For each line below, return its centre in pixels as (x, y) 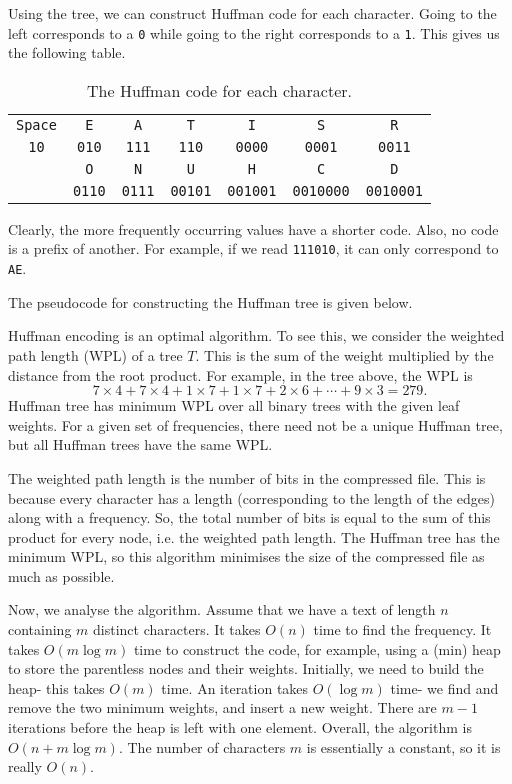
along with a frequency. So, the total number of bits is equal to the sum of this (249, 517)
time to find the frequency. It (402, 629)
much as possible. (61, 575)
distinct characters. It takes (177, 629)
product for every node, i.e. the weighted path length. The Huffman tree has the (254, 536)
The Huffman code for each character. (220, 90)
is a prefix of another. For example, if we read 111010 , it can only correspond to (253, 248)
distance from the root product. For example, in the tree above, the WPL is (240, 374)
